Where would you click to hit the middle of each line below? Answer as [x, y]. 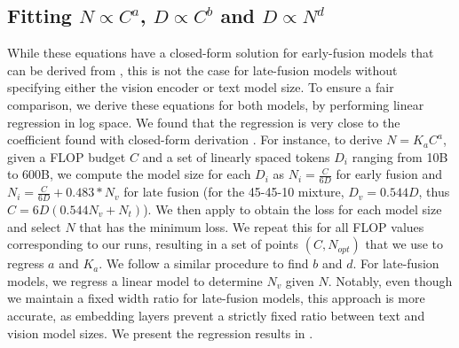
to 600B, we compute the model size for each [129, 174]
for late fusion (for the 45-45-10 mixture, [234, 192]
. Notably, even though [390, 280]
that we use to [404, 244]
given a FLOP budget [67, 156]
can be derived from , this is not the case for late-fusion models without [202, 70]
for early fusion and [389, 174]
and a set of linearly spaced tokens [236, 156]
